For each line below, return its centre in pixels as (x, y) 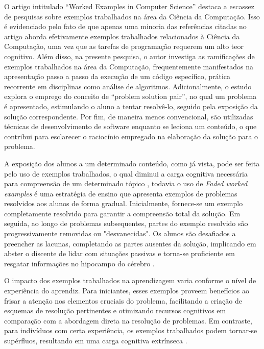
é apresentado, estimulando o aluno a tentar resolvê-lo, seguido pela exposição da (131, 106)
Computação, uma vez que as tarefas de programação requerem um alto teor (124, 46)
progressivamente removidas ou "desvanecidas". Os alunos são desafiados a (120, 233)
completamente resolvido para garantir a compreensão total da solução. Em (122, 213)
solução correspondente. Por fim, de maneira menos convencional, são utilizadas (129, 116)
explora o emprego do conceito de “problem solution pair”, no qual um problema (130, 96)
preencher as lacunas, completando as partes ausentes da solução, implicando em (130, 243)
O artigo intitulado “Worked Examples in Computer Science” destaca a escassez (129, 6)
